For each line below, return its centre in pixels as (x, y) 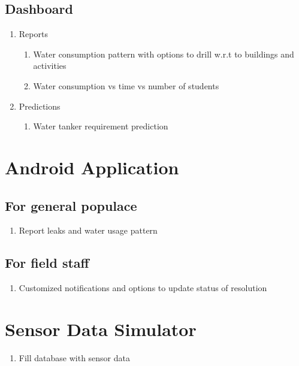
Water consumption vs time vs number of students (126, 85)
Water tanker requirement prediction (101, 126)
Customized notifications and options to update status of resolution (143, 288)
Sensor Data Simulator (101, 329)
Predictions (40, 106)
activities (50, 66)
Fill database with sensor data (74, 357)
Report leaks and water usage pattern (88, 230)
